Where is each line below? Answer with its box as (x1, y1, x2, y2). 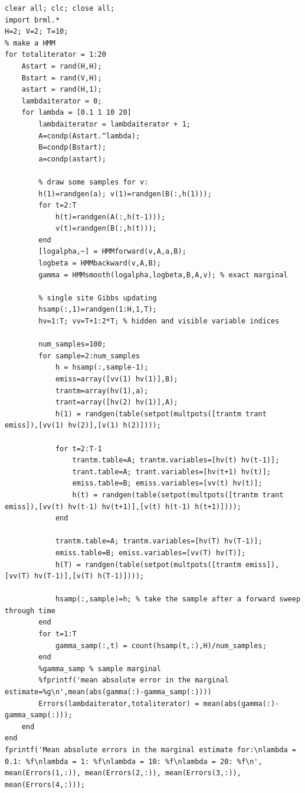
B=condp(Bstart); (38, 143, 106, 152)
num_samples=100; (38, 340, 106, 349)
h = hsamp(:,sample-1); (55, 363, 149, 372)
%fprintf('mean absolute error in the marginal (38, 676, 229, 685)
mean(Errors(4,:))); (5, 780, 86, 789)
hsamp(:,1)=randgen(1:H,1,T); (38, 305, 157, 314)
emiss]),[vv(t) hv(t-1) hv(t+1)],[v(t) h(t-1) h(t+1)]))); (5, 502, 241, 511)
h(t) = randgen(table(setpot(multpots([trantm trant (72, 490, 284, 499)
